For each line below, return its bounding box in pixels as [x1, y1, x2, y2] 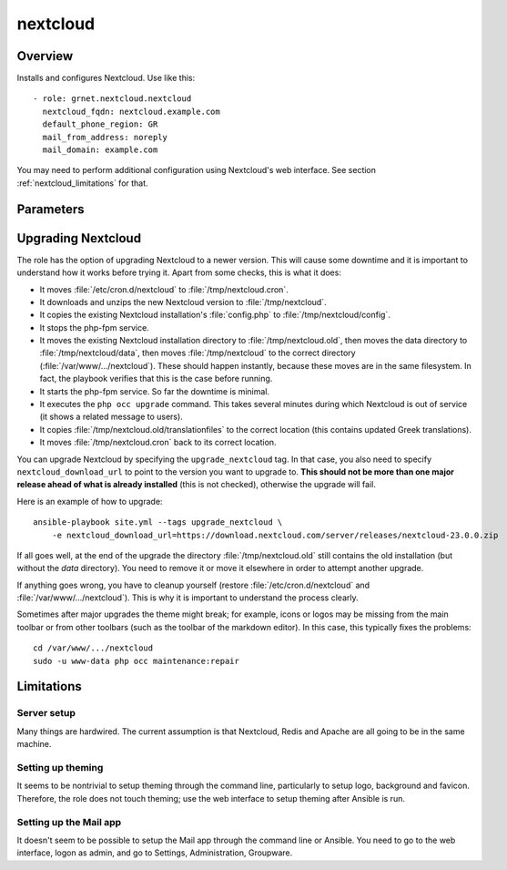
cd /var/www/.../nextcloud [33, 643, 154, 653]
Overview [16, 48, 74, 64]
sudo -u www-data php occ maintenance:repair [33, 656, 240, 666]
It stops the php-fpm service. [39, 322, 149, 333]
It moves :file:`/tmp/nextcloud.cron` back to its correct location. [39, 437, 277, 448]
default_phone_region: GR [42, 119, 158, 129]
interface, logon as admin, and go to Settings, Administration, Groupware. [16, 847, 293, 858]
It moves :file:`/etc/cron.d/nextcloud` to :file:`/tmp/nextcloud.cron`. [39, 283, 289, 295]
